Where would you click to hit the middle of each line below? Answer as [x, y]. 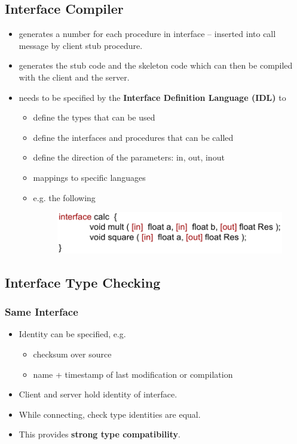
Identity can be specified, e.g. [72, 334]
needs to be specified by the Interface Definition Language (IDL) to [152, 97]
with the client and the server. [74, 77]
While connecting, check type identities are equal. [110, 414]
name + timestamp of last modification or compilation [133, 374]
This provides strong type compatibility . [99, 434]
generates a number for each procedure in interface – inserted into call [147, 34]
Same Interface [42, 312]
